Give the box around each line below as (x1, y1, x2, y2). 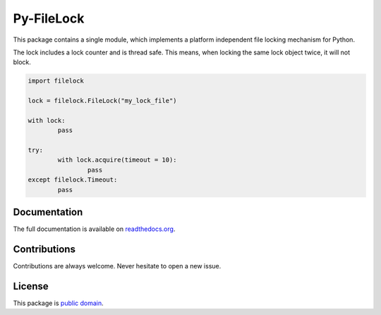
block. (13, 58, 32, 66)
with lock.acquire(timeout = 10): (57, 156, 177, 164)
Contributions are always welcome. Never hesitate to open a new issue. (13, 262, 222, 271)
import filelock (28, 77, 85, 85)
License (13, 280, 49, 292)
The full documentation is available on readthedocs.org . (13, 225, 176, 233)
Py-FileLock (13, 11, 85, 26)
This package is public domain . (13, 299, 104, 307)
